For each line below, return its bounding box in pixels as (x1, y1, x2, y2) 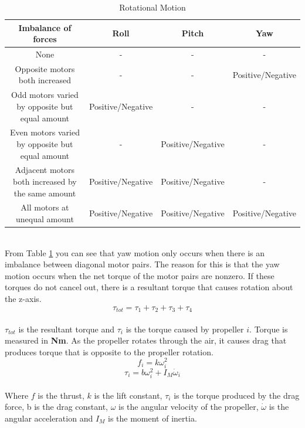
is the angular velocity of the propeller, (118, 400, 259, 413)
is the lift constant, (94, 389, 162, 401)
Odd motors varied (11, 89, 79, 101)
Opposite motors (15, 62, 75, 74)
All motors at (21, 201, 69, 213)
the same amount (13, 186, 76, 199)
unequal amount (16, 213, 74, 225)
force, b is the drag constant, (5, 400, 109, 413)
